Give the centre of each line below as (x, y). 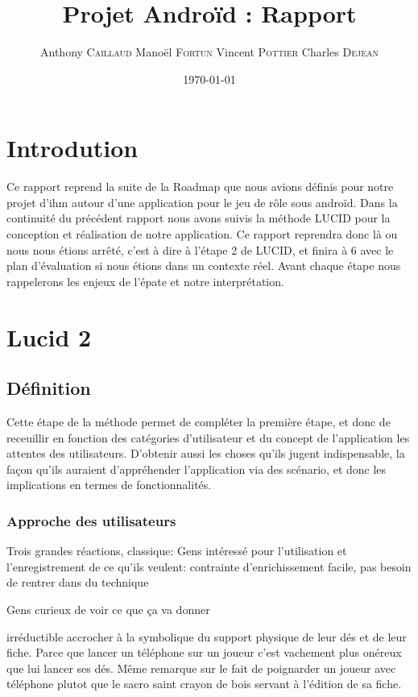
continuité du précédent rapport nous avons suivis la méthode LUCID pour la (199, 218)
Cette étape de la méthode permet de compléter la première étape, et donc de (199, 421)
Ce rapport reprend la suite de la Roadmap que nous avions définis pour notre (200, 187)
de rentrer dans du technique (78, 582)
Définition (49, 388)
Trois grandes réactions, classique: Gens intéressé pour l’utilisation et (177, 551)
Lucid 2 (49, 336)
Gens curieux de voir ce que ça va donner (108, 609)
